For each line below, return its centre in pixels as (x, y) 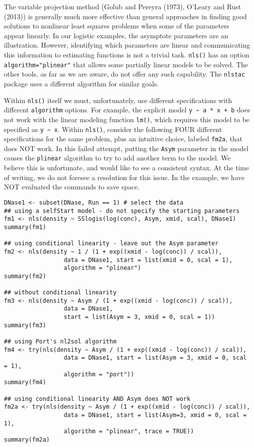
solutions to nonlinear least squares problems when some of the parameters (117, 26)
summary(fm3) (25, 325)
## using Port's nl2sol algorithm (60, 342)
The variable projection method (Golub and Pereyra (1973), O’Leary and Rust (123, 6)
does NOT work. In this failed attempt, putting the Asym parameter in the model (126, 148)
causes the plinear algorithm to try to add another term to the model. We (117, 158)
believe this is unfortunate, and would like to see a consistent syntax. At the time (127, 168)
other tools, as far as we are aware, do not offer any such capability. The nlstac (125, 74)
